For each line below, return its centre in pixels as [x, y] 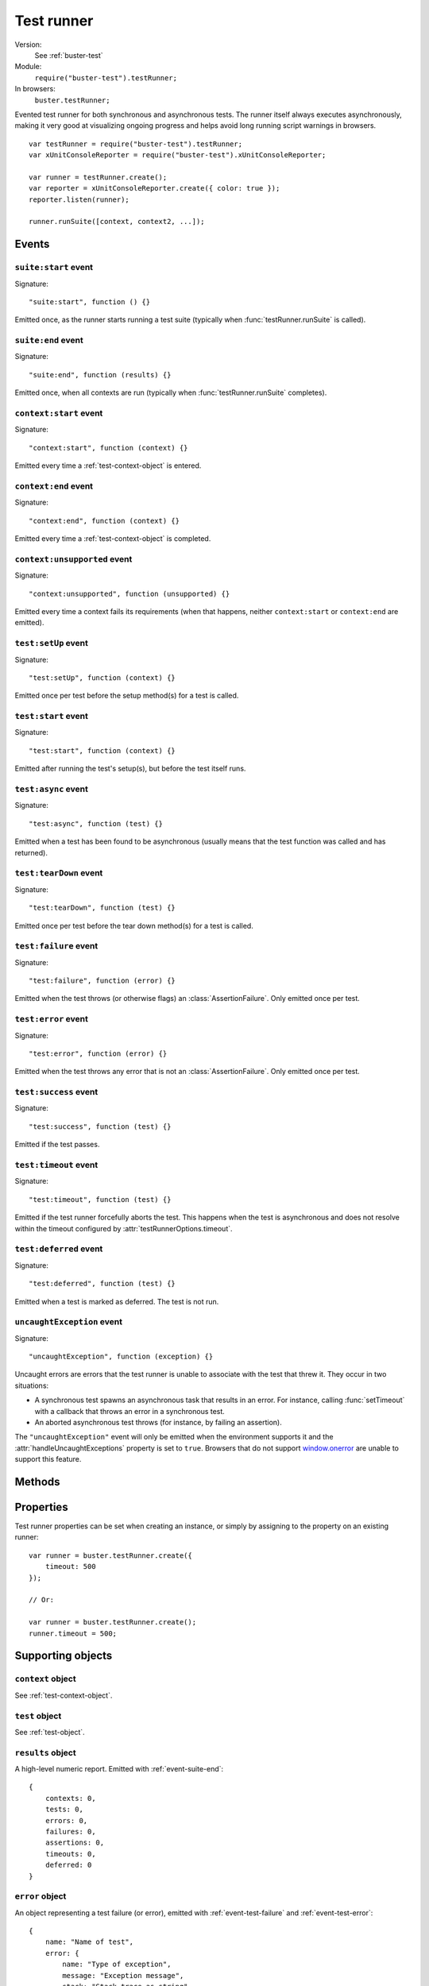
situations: [32, 1385]
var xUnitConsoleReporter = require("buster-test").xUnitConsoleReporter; [178, 155]
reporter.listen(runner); [79, 199]
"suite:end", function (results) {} [100, 375]
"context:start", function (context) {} [108, 448]
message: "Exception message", [123, 1975]
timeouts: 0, [70, 1854]
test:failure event [56, 946]
